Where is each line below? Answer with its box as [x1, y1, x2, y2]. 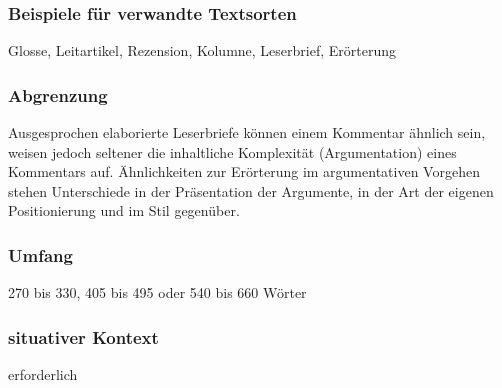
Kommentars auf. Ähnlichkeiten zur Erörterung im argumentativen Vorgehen [8, 161, 480, 182]
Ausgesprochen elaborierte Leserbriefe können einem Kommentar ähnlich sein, [8, 122, 486, 143]
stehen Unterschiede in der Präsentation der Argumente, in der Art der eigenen [8, 180, 494, 201]
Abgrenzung [8, 82, 108, 107]
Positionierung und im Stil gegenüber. [8, 200, 240, 221]
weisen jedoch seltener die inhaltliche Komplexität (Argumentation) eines [8, 141, 457, 162]
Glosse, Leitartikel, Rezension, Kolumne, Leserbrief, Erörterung [8, 40, 396, 61]
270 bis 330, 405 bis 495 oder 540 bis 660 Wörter [8, 282, 307, 303]
